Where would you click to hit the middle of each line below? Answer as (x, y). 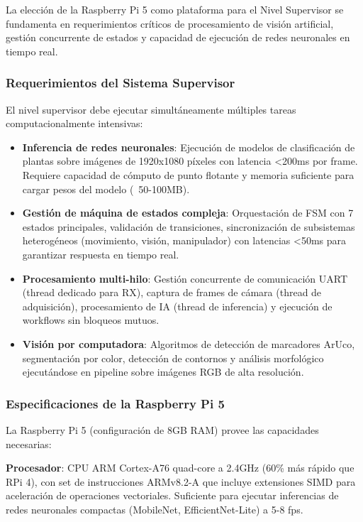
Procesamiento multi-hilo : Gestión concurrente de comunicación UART (185, 278)
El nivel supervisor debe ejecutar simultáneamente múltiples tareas (151, 109)
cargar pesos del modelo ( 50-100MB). (106, 189)
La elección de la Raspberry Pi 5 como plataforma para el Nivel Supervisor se (175, 9)
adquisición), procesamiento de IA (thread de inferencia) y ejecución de (177, 306)
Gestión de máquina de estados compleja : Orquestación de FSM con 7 (188, 213)
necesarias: (29, 444)
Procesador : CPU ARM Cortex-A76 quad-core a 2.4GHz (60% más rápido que (180, 468)
